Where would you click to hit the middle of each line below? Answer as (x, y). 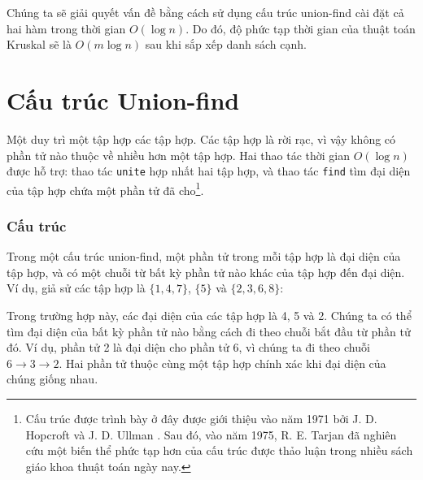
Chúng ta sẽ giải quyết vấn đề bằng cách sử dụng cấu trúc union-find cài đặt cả (205, 12)
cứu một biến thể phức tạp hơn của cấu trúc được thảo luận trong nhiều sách (219, 450)
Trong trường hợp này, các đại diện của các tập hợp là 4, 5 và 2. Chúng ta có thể (209, 315)
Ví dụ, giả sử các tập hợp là (76, 288)
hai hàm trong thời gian (66, 28)
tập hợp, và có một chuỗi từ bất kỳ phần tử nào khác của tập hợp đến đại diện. (206, 272)
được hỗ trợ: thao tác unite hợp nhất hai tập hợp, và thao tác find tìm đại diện (209, 171)
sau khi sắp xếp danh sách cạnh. (226, 44)
